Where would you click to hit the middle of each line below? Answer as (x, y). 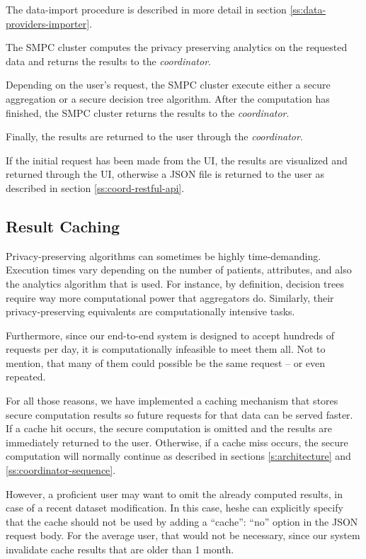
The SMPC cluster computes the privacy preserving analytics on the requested (177, 47)
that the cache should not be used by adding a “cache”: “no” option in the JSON (182, 521)
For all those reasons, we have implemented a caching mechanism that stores (172, 401)
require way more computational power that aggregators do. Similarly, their (170, 297)
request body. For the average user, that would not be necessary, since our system (183, 535)
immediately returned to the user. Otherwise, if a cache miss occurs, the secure (177, 442)
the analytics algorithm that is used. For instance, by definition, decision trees (175, 283)
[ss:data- (308, 9)
